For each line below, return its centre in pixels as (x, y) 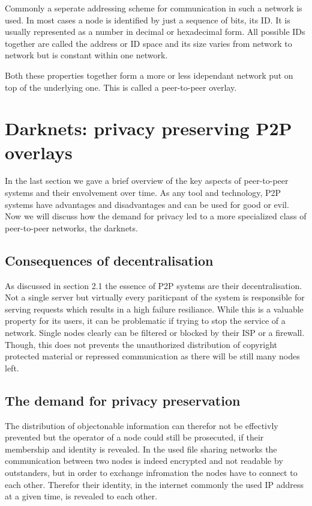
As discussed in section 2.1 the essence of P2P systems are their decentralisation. (154, 285)
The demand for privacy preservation (123, 400)
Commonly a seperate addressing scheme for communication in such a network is (154, 8)
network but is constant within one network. (86, 55)
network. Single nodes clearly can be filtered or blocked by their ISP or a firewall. (155, 333)
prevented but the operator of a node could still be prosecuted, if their (134, 437)
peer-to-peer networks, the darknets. (71, 227)
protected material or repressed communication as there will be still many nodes (152, 356)
